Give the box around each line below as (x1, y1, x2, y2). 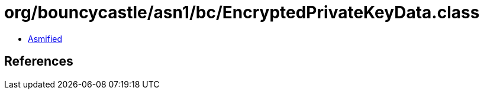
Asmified (28, 33, 63, 44)
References (4, 54, 73, 69)
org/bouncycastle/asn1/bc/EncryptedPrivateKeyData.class (4, 2, 480, 22)
